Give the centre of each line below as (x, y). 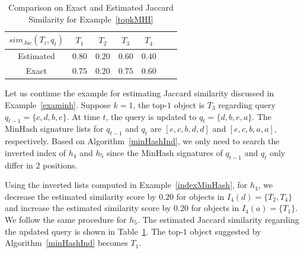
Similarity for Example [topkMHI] (91, 19)
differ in (19, 165)
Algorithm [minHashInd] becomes (66, 243)
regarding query (247, 104)
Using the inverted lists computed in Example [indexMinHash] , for (126, 185)
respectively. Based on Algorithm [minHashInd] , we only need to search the (142, 141)
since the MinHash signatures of (164, 152)
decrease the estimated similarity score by (81, 196)
